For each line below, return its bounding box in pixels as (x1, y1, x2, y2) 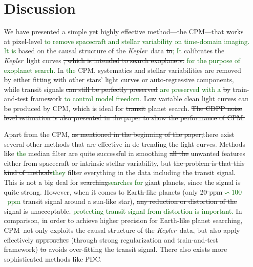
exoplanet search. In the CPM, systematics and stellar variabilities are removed (4, 65, 241, 75)
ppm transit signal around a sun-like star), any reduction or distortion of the (7, 196, 237, 206)
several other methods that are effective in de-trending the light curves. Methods (4, 138, 245, 149)
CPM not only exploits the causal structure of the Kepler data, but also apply (4, 225, 240, 235)
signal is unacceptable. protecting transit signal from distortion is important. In (4, 205, 242, 216)
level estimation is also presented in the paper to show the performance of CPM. (4, 112, 245, 123)
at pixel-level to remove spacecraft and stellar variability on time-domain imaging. (4, 36, 250, 46)
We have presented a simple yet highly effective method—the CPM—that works (4, 26, 244, 37)
